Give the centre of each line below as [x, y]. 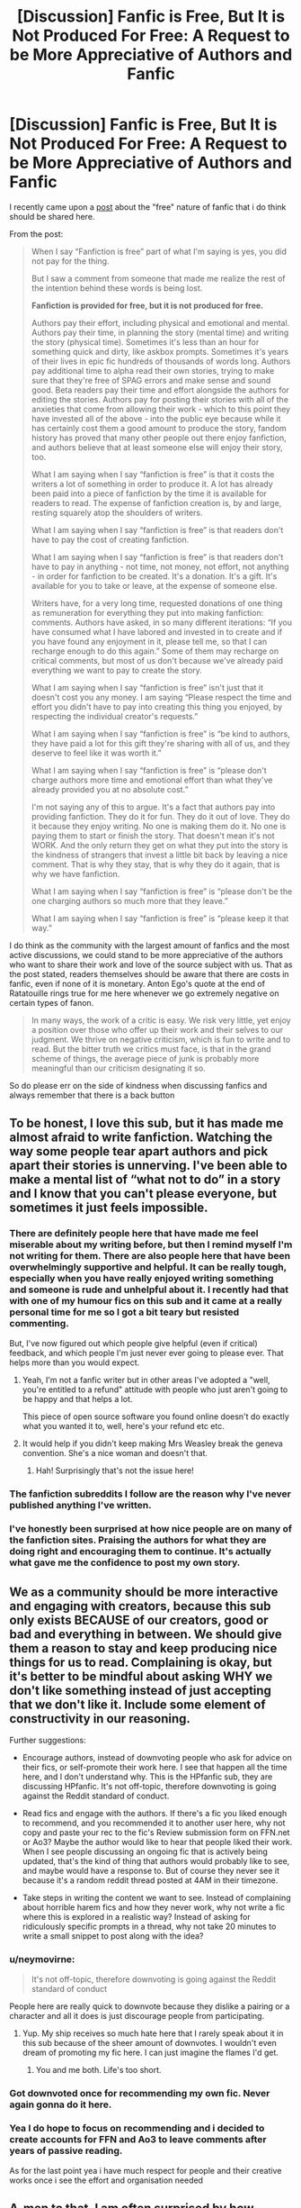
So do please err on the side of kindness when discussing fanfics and [138, 1085]
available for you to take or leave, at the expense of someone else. [154, 585]
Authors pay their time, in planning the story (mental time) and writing [160, 332]
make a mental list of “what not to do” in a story [145, 1180]
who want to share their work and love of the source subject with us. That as [151, 964]
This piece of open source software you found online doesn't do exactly [155, 1416]
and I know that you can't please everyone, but [143, 1194]
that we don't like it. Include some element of [138, 1704]
